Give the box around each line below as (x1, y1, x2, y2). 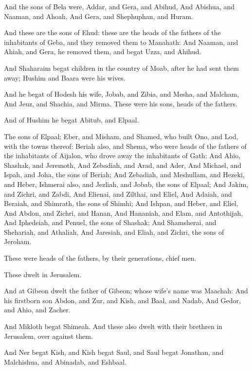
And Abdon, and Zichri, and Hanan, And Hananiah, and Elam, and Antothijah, (4, 207, 243, 218)
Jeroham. (4, 236, 32, 247)
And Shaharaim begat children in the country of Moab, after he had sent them (4, 62, 239, 73)
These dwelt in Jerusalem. (4, 269, 82, 279)
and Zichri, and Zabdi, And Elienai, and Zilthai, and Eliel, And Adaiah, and (4, 188, 232, 199)
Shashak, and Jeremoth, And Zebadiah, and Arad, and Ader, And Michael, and (4, 160, 242, 170)
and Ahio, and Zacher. (4, 305, 71, 315)
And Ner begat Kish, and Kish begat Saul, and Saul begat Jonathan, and (4, 347, 224, 357)
